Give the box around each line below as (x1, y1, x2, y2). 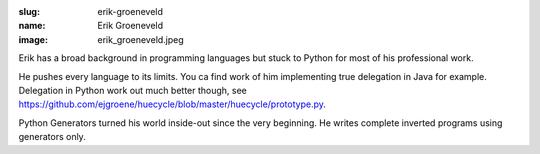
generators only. (18, 131, 87, 143)
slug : (18, 6, 40, 17)
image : (18, 33, 49, 45)
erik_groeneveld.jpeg (97, 33, 184, 45)
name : (18, 20, 46, 32)
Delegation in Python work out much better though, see (18, 84, 247, 96)
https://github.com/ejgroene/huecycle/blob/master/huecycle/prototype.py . (18, 98, 327, 110)
